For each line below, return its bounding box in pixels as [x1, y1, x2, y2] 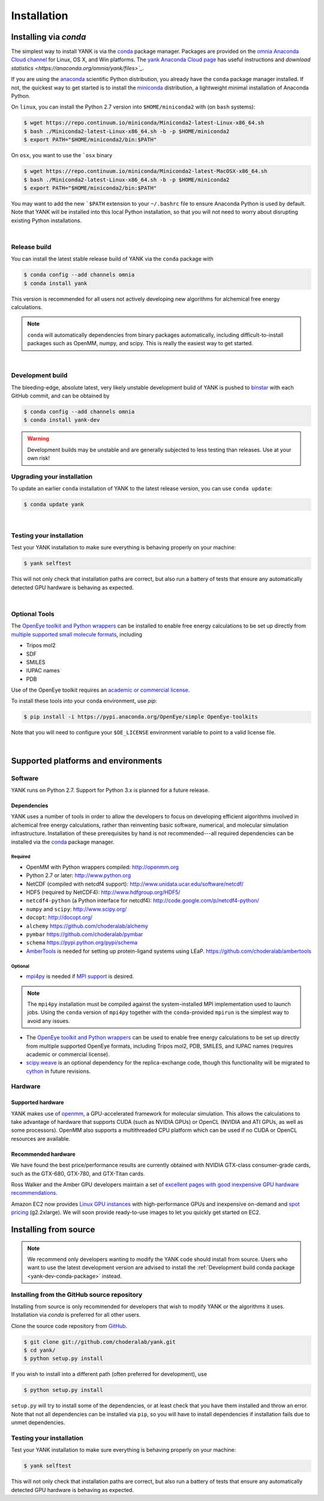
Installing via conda [11, 32, 86, 42]
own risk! [27, 455, 50, 462]
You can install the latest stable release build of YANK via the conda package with [11, 255, 214, 262]
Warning [27, 435, 49, 442]
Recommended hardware [11, 1150, 76, 1158]
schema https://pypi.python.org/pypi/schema [26, 939, 138, 946]
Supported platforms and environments [11, 755, 162, 766]
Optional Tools [11, 609, 55, 618]
